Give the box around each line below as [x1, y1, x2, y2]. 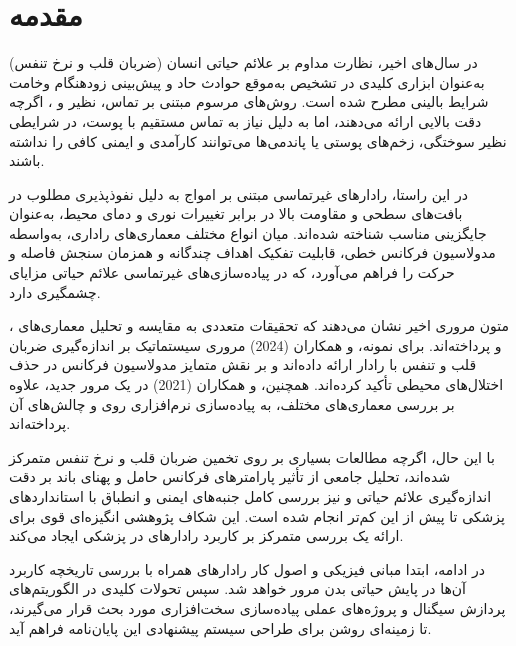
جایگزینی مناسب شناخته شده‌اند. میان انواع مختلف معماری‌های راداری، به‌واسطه [9, 222, 487, 243]
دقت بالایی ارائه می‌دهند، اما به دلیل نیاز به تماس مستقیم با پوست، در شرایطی [9, 110, 482, 131]
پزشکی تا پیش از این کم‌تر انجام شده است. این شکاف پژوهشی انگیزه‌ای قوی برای [9, 505, 505, 526]
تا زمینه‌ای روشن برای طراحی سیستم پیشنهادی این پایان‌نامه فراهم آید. [9, 617, 432, 638]
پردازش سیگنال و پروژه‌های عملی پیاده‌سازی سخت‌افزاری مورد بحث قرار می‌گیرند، [9, 597, 506, 618]
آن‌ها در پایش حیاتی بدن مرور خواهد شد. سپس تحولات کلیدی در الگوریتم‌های [9, 578, 467, 599]
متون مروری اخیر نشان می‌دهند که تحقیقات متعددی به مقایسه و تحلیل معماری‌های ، [9, 315, 510, 336]
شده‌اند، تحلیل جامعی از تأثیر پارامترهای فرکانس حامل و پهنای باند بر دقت [9, 466, 451, 487]
